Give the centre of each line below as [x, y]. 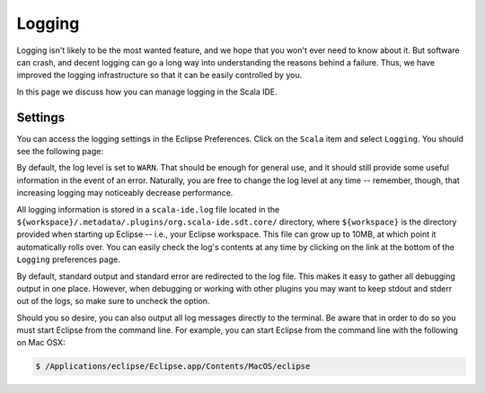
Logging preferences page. [68, 259]
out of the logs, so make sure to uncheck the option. [113, 301]
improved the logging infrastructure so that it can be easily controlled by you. [159, 75]
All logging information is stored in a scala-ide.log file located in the [148, 209]
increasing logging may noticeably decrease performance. [125, 193]
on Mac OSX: [41, 343]
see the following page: [60, 152]
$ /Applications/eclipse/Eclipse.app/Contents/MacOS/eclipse [173, 367]
